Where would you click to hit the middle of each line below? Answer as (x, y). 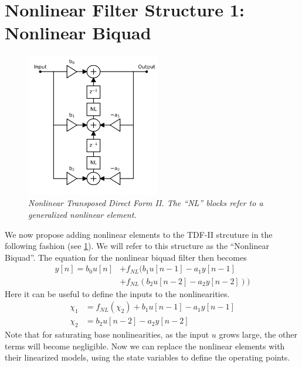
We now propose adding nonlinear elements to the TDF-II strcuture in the (139, 234)
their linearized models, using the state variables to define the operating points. (147, 357)
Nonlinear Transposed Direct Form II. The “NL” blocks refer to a (146, 203)
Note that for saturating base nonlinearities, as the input (107, 334)
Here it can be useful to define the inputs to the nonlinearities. (117, 293)
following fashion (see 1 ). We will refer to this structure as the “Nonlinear (137, 246)
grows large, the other (258, 334)
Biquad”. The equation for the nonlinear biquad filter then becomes (126, 257)
